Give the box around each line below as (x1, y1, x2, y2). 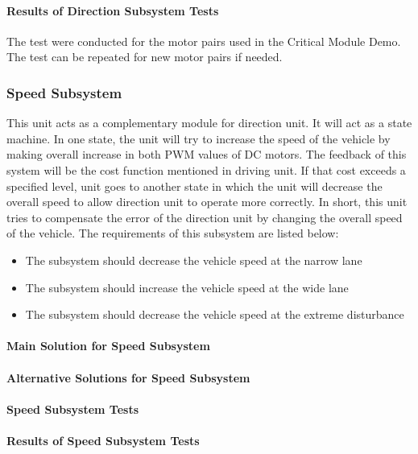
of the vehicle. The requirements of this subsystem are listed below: (6, 225, 339, 241)
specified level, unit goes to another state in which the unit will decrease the (6, 177, 383, 194)
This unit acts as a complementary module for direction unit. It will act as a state (6, 114, 412, 131)
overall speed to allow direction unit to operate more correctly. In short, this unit (6, 193, 408, 210)
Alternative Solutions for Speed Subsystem (6, 369, 250, 386)
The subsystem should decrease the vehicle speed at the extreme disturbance (25, 306, 404, 323)
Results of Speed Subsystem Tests (6, 431, 200, 448)
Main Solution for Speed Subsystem (6, 337, 210, 354)
